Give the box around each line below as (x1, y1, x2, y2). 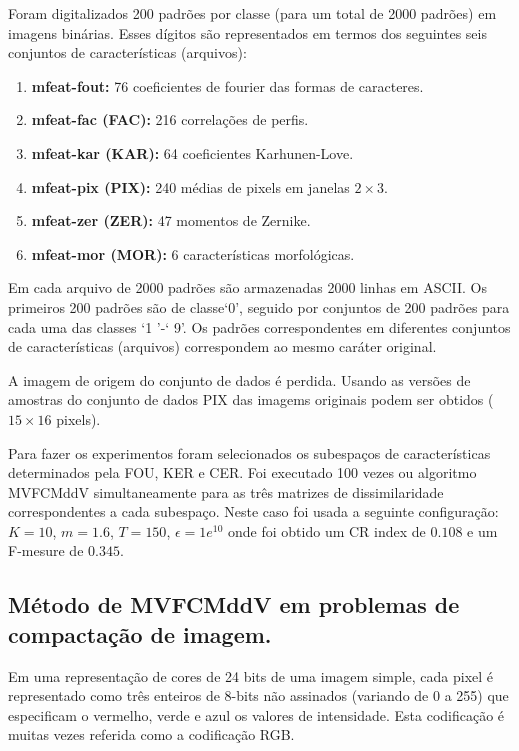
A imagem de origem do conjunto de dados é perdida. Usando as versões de (8, 369, 471, 390)
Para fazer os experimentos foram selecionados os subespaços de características (8, 442, 491, 463)
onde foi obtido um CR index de (228, 520, 426, 541)
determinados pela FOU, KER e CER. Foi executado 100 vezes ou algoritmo (8, 462, 477, 483)
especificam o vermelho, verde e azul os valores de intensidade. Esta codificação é (8, 704, 505, 725)
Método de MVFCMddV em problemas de (8, 589, 460, 620)
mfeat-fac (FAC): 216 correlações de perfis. (31, 109, 309, 130)
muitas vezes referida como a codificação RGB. (8, 724, 295, 745)
